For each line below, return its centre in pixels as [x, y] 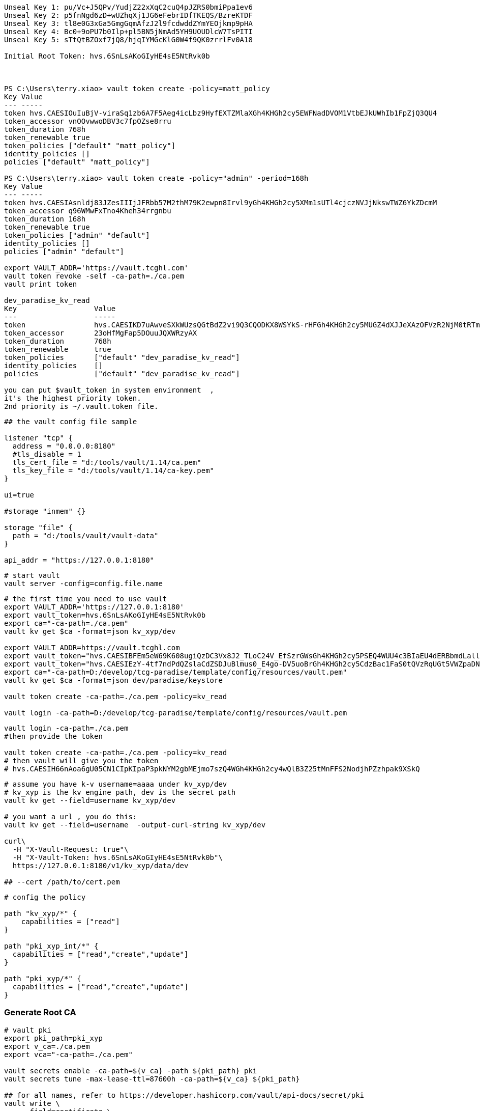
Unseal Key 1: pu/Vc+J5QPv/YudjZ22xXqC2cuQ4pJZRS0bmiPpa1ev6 [128, 7]
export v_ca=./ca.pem [47, 1046]
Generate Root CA [40, 1012]
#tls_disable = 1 [47, 454]
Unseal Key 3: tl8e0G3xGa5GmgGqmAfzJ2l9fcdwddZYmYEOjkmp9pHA [128, 23]
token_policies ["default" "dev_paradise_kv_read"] [122, 357]
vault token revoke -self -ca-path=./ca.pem [94, 276]
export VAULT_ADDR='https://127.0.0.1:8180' [94, 607]
